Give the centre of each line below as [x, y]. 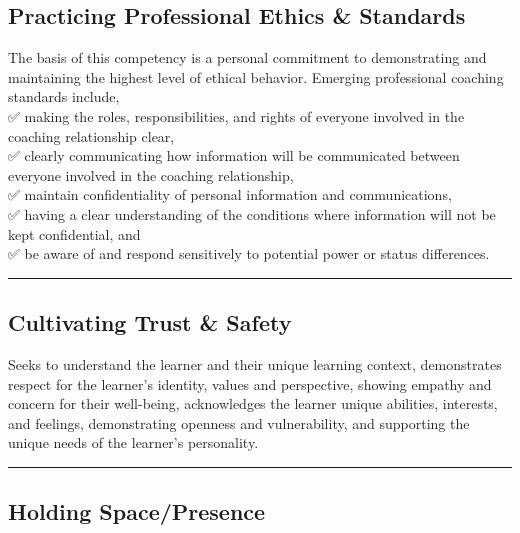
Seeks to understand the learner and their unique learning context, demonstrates [255, 363]
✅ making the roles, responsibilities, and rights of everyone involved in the [236, 115]
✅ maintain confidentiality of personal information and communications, [230, 194]
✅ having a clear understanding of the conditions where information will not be [252, 213]
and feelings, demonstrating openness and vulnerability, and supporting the [239, 422]
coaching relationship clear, [91, 135]
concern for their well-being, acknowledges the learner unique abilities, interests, [253, 403]
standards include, [64, 96]
